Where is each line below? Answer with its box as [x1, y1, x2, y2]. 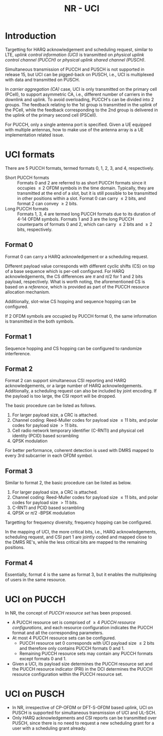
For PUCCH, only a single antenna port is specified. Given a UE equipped [5, 122, 152, 127]
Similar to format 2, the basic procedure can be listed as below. [5, 480, 132, 486]
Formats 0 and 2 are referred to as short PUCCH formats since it [17, 180, 146, 185]
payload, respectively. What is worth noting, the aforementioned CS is [5, 279, 145, 285]
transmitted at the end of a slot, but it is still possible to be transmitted [17, 190, 157, 196]
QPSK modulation [12, 438, 48, 444]
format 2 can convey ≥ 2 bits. [17, 201, 78, 206]
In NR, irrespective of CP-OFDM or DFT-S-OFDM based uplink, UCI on [12, 704, 153, 710]
